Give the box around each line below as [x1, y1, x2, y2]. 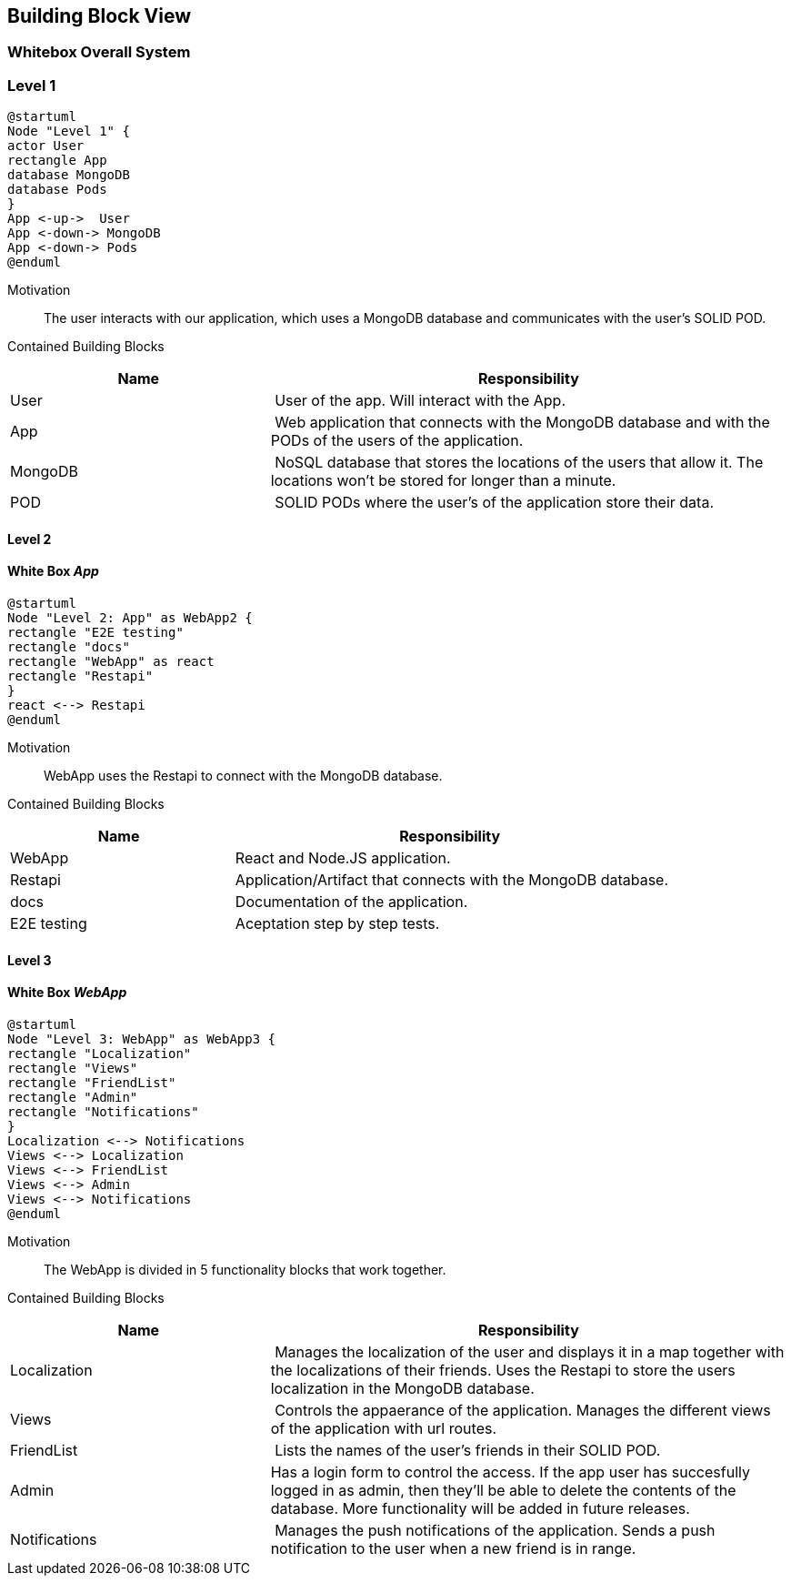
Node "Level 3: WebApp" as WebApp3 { [7, 1031, 276, 1046]
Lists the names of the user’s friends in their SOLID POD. [275, 1440, 661, 1459]
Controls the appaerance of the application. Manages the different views [275, 1400, 771, 1419]
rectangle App [7, 153, 107, 168]
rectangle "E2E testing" [7, 625, 184, 640]
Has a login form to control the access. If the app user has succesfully [270, 1462, 750, 1481]
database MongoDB [7, 167, 130, 183]
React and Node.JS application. [235, 849, 451, 867]
